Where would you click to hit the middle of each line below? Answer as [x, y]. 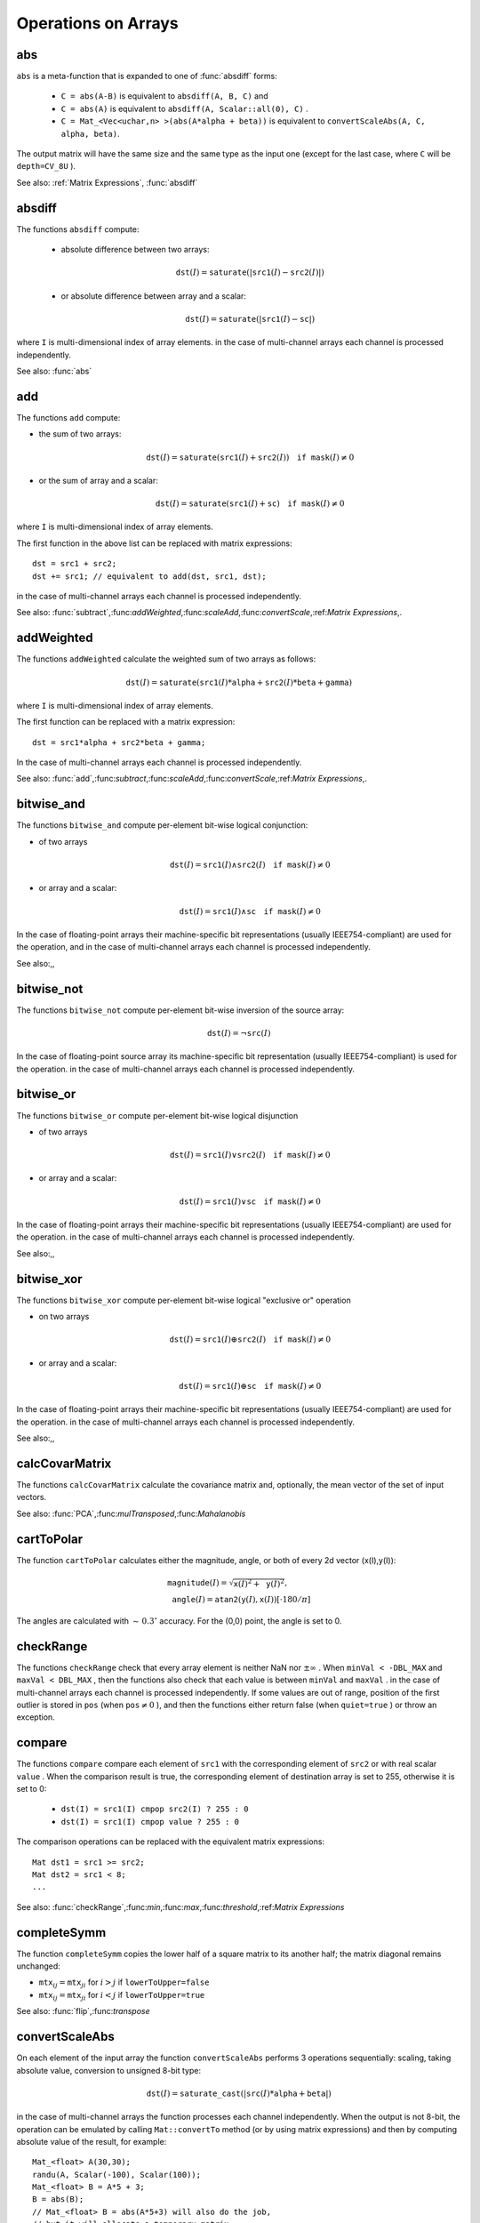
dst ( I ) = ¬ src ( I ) [239, 1033]
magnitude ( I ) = [197, 1582]
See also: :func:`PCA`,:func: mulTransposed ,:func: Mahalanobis [131, 1513]
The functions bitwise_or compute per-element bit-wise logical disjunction [157, 1115]
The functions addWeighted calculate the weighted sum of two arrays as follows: [166, 659]
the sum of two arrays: [80, 434]
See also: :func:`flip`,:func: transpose [83, 2011]
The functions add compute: [68, 417]
